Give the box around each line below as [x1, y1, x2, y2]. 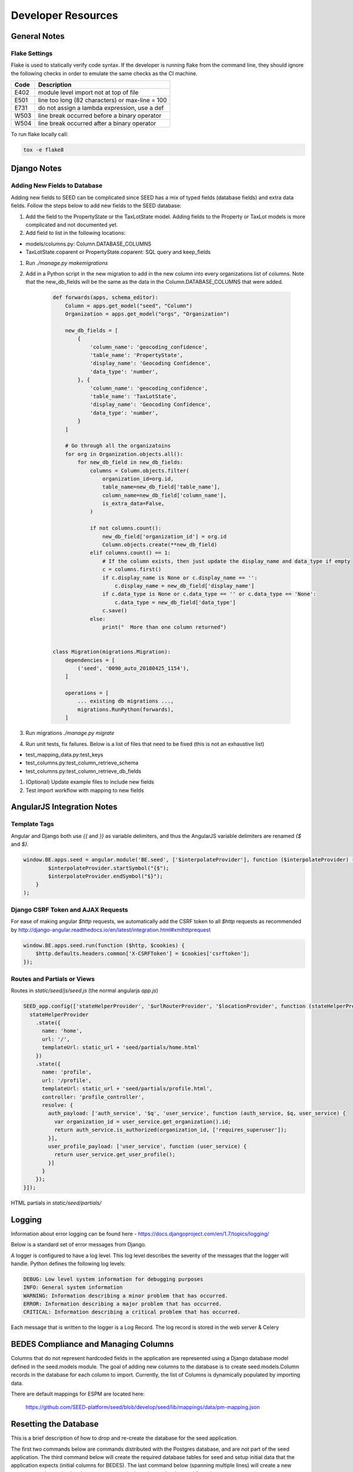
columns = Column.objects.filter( [89, 467, 189, 474]
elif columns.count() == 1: [89, 549, 171, 556]
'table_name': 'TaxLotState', [89, 393, 177, 400]
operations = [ [65, 689, 109, 697]
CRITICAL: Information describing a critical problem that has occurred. [23, 1309, 241, 1315]
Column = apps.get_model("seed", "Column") [65, 302, 192, 309]
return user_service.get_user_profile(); [54, 1151, 176, 1158]
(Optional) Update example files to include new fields [25, 778, 154, 785]
